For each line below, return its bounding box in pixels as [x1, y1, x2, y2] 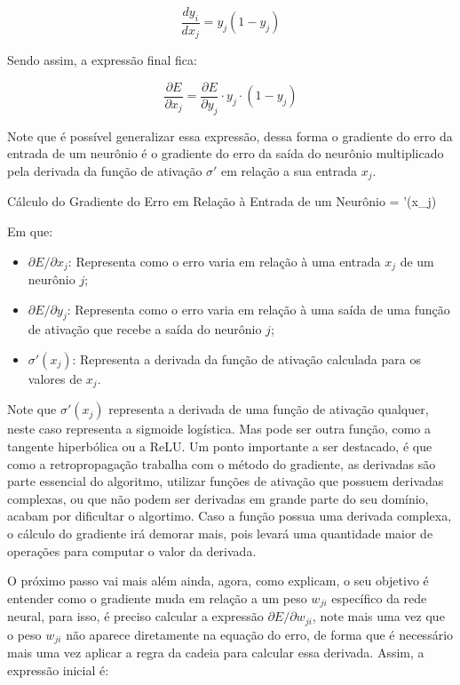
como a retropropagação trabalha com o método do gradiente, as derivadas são [7, 454, 436, 473]
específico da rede [331, 588, 427, 607]
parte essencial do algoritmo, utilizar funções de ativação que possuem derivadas [7, 472, 444, 490]
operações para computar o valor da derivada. [7, 541, 257, 560]
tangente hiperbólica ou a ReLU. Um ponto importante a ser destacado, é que [7, 437, 432, 456]
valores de [28, 370, 83, 387]
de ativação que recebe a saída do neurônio [28, 320, 262, 339]
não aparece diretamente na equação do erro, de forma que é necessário [66, 625, 454, 643]
